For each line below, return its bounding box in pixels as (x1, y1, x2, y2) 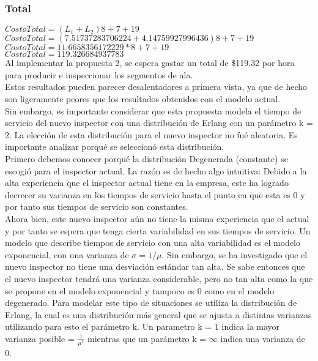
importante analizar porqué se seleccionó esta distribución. (5, 140, 224, 153)
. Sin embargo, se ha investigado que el (161, 248, 308, 261)
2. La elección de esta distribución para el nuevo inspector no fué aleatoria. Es (5, 128, 298, 141)
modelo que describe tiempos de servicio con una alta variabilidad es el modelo (5, 236, 301, 249)
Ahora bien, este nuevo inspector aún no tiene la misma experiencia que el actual (5, 212, 309, 225)
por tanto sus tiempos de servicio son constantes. (5, 200, 188, 213)
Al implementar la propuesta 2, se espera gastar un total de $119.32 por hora (5, 56, 295, 69)
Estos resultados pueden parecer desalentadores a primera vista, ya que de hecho (5, 80, 308, 93)
